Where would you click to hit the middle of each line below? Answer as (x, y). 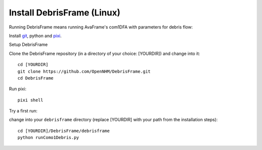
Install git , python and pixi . (35, 36)
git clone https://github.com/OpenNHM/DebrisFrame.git (84, 71)
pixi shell (31, 100)
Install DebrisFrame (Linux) (65, 13)
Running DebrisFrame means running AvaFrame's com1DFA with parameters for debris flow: (101, 27)
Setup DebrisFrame (28, 45)
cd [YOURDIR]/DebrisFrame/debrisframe (64, 131)
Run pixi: (18, 89)
